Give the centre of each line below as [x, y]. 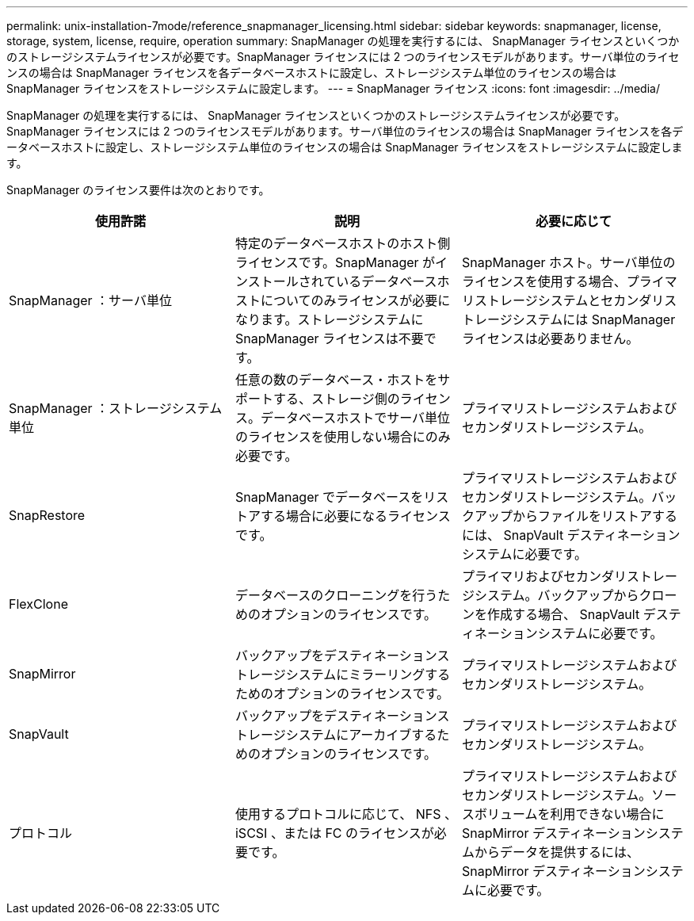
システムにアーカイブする [361, 735]
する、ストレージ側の [336, 399]
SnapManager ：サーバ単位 [90, 300]
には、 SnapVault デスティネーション [571, 535]
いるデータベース [387, 281]
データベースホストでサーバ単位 [355, 418]
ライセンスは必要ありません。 [550, 338]
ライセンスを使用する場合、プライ [563, 281]
